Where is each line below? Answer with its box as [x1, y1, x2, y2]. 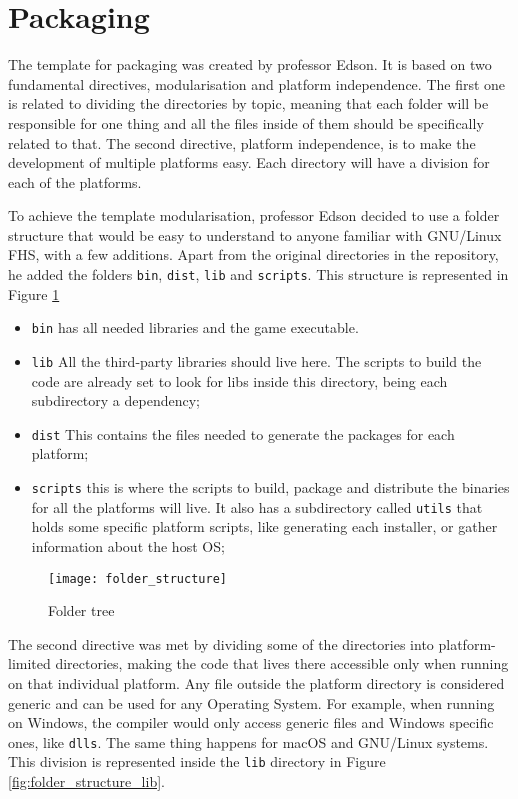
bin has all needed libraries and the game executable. [31, 317, 359, 338]
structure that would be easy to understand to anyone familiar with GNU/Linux [8, 224, 502, 245]
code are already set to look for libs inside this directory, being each [31, 370, 448, 391]
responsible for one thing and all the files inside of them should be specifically [8, 112, 484, 133]
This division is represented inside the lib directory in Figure [8, 751, 386, 772]
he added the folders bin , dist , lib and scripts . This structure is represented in [8, 264, 509, 285]
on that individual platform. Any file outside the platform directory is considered [8, 673, 505, 693]
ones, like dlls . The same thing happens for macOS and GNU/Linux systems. [8, 731, 489, 752]
